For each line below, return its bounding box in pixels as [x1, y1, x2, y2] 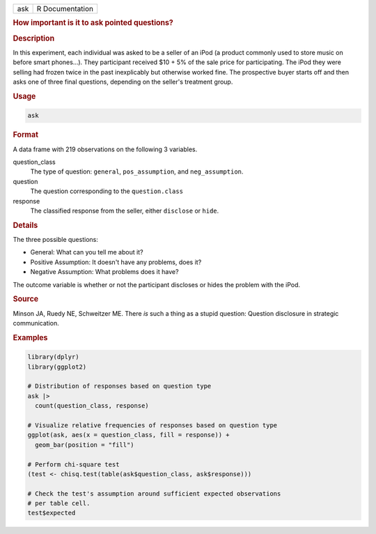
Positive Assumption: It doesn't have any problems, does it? [30, 258, 202, 266]
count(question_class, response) [35, 402, 149, 410]
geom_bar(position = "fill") [35, 441, 135, 449]
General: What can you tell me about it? [30, 248, 143, 257]
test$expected [27, 509, 76, 517]
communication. [13, 319, 59, 327]
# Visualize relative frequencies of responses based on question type [27, 421, 278, 429]
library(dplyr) [27, 353, 79, 361]
